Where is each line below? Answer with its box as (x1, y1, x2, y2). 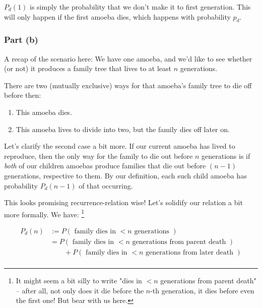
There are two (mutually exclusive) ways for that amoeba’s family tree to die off (4, 80, 252, 90)
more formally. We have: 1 (4, 207, 85, 219)
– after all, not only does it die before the (16, 285, 144, 295)
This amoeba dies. (16, 106, 72, 117)
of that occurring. (79, 180, 133, 191)
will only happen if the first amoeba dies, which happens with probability (4, 11, 231, 22)
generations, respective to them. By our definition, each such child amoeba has (4, 170, 247, 180)
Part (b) (4, 33, 38, 46)
